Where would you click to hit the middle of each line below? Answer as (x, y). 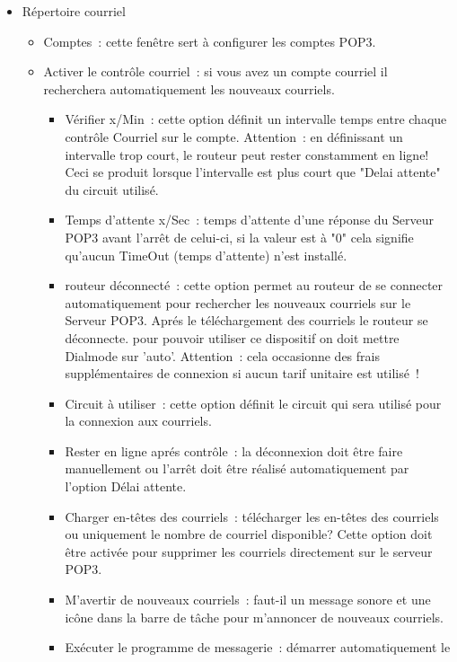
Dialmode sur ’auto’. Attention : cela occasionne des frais (222, 355)
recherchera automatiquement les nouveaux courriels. (189, 88)
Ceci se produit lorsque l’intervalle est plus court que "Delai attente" (253, 172)
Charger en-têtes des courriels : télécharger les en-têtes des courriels (252, 516)
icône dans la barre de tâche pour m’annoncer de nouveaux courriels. (254, 617)
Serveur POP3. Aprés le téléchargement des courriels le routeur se (246, 320)
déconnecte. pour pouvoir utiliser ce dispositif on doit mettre (232, 337)
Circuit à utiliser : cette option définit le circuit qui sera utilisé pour (253, 403)
